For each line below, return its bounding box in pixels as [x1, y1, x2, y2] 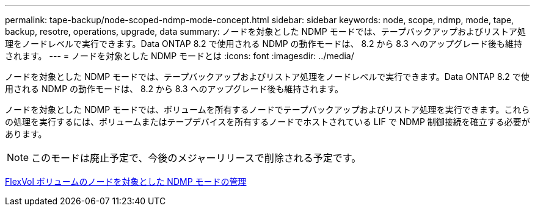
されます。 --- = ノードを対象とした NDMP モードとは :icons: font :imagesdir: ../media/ [5, 51, 354, 61]
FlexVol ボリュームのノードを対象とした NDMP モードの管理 [5, 176, 247, 187]
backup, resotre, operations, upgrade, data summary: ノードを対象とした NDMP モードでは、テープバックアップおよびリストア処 [5, 26, 526, 37]
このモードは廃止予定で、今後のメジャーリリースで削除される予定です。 [31, 152, 362, 164]
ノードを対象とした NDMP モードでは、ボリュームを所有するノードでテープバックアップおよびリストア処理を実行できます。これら [5, 104, 530, 115]
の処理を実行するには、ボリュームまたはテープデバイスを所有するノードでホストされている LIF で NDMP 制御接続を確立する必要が [5, 116, 530, 127]
